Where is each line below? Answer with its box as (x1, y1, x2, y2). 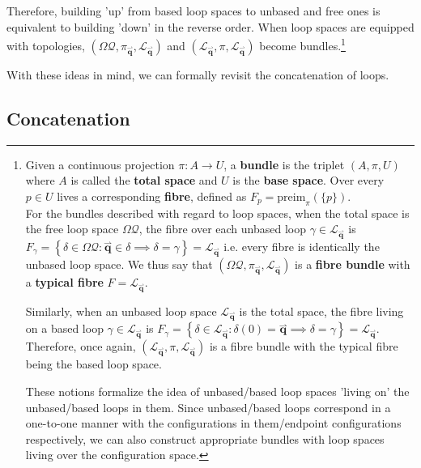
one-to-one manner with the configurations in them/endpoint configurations (25, 415, 402, 432)
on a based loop (25, 320, 104, 337)
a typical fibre (25, 273, 104, 290)
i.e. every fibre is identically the (223, 237, 380, 254)
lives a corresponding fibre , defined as (57, 187, 247, 204)
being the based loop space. (25, 355, 162, 372)
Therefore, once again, (25, 338, 136, 355)
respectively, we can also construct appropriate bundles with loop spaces (25, 430, 385, 447)
